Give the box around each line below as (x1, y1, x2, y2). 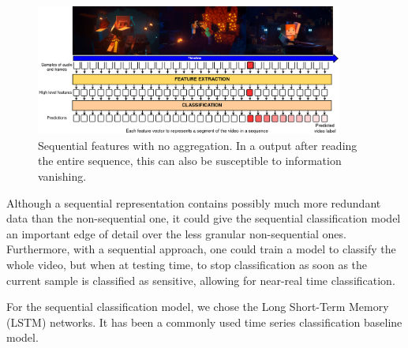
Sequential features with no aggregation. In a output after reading (38, 137, 357, 153)
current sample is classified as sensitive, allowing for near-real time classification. (6, 271, 395, 288)
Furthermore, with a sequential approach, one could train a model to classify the (6, 241, 396, 257)
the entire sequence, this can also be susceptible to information (38, 152, 342, 169)
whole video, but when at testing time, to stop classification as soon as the (6, 256, 368, 272)
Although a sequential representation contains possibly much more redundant (6, 194, 381, 211)
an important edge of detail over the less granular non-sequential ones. (6, 225, 346, 241)
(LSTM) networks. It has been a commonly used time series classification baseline (6, 313, 402, 330)
